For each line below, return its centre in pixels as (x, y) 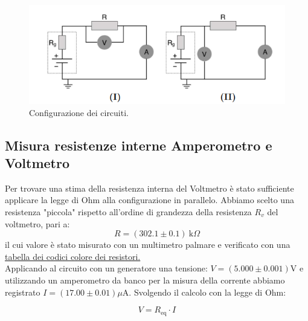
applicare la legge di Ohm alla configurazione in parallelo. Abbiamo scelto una (149, 200)
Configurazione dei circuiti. (79, 112)
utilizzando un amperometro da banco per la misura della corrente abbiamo (145, 280)
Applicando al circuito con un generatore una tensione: (106, 268)
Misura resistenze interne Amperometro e (139, 145)
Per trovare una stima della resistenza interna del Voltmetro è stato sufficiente (149, 188)
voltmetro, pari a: (37, 223)
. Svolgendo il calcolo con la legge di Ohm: (207, 292)
